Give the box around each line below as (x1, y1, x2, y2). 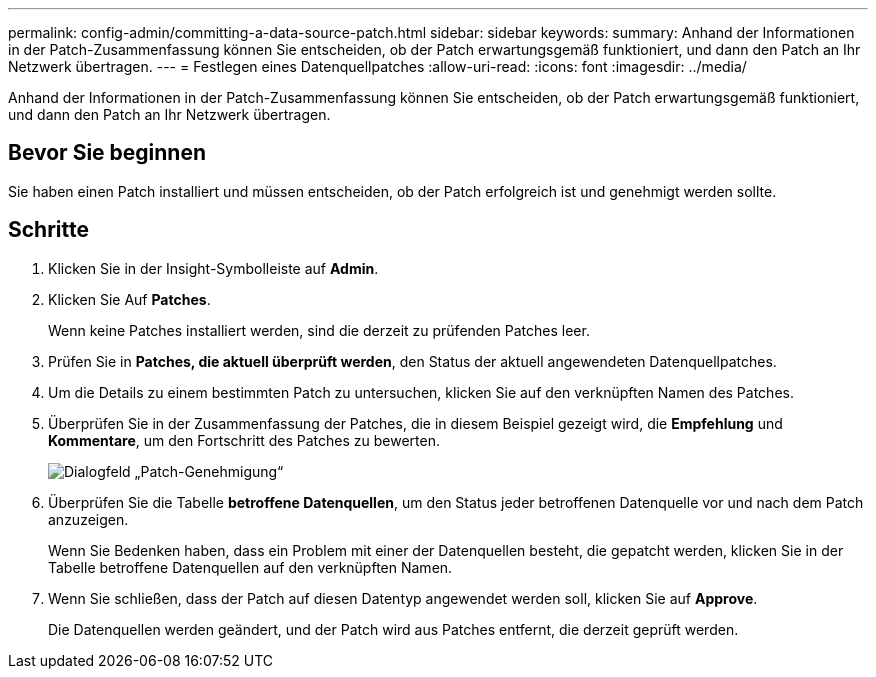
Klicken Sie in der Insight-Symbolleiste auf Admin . (48, 259, 379, 277)
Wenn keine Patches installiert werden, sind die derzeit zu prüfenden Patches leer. (48, 321, 590, 339)
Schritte (8, 217, 89, 243)
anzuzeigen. (48, 510, 129, 528)
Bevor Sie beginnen (8, 140, 207, 166)
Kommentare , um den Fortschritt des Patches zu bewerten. (48, 431, 440, 449)
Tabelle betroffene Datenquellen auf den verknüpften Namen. (48, 558, 453, 576)
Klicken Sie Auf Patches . (48, 290, 211, 308)
